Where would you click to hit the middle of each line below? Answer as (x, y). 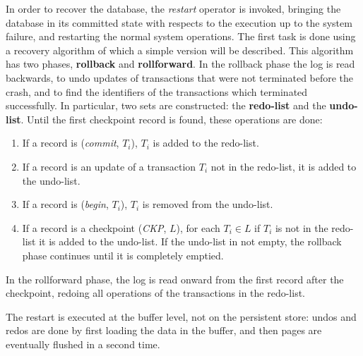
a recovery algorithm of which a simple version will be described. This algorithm (180, 50)
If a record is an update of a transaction (109, 166)
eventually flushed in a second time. (83, 344)
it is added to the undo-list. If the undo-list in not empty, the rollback (190, 241)
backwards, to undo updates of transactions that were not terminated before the (180, 77)
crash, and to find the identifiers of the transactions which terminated (157, 91)
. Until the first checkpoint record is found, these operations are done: (172, 119)
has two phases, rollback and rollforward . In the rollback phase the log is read (180, 64)
